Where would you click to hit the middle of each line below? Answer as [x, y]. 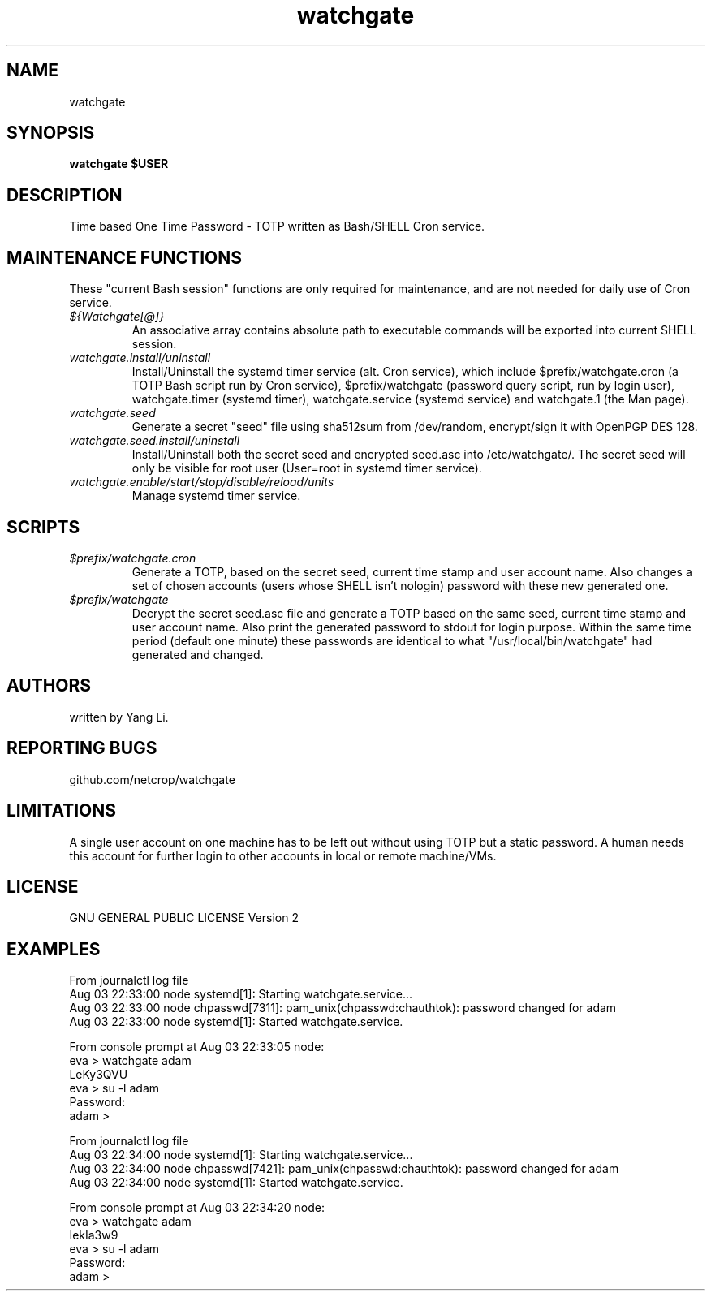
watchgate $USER [119, 164]
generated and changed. [198, 654]
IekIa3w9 [94, 1235]
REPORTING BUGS [82, 748]
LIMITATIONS [62, 811]
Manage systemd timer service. [216, 496]
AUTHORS [49, 686]
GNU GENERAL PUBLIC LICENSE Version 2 [184, 918]
